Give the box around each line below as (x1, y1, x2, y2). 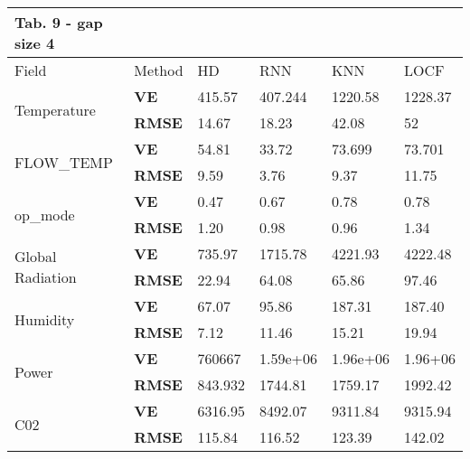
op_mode (14, 203, 75, 225)
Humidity (14, 308, 75, 330)
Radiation (14, 267, 77, 287)
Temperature (14, 98, 96, 120)
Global (14, 246, 57, 267)
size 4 (14, 33, 55, 53)
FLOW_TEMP (14, 151, 113, 173)
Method (134, 60, 183, 80)
